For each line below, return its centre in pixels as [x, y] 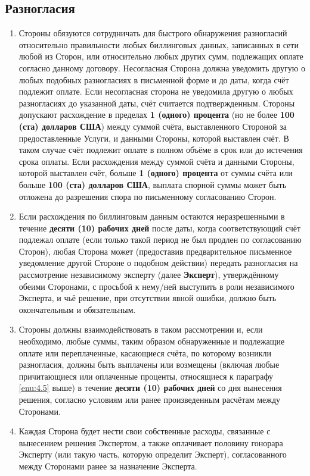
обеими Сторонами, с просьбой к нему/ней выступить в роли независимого [156, 286]
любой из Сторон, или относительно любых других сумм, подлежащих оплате [161, 56]
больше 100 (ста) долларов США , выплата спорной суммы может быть [153, 184]
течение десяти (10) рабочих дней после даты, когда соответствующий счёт [160, 228]
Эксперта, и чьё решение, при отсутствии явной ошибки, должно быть [148, 298]
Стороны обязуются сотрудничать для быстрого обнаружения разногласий [153, 33]
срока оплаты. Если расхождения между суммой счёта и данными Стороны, [156, 161]
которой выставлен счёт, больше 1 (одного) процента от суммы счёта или [156, 173]
